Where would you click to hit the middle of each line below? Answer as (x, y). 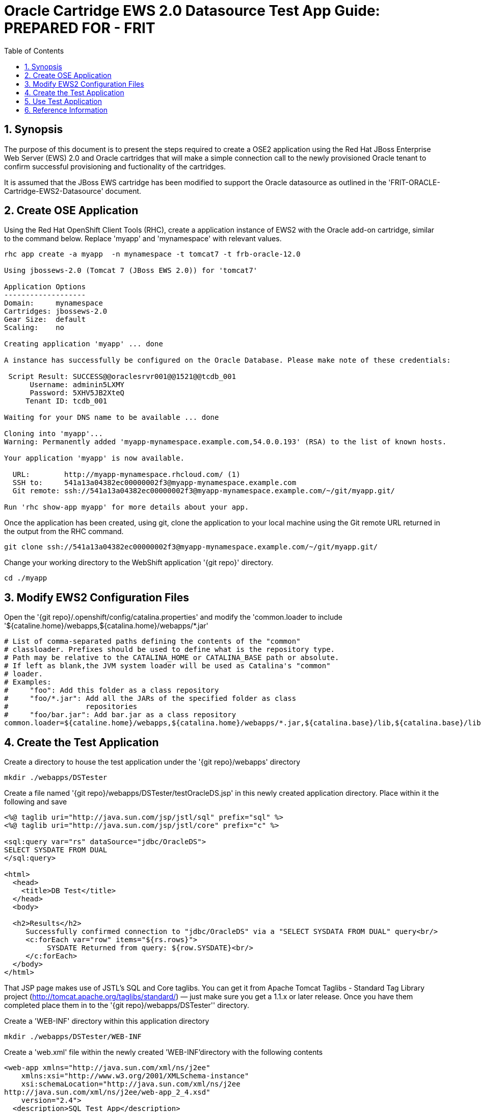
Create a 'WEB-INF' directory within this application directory (107, 1021)
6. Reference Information (66, 110)
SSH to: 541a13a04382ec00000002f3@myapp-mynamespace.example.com (154, 483)
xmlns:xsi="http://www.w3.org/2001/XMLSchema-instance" (135, 1076)
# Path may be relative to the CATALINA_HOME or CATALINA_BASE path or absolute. (172, 658)
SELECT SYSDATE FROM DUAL (56, 850)
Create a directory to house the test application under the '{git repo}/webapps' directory (152, 762)
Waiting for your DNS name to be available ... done (112, 418)
